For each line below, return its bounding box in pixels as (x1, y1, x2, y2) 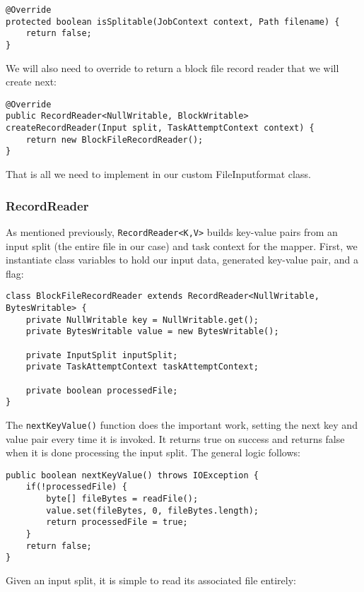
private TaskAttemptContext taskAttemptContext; (25, 362, 259, 372)
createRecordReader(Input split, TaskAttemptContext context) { (6, 123, 315, 134)
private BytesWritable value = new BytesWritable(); (25, 326, 279, 337)
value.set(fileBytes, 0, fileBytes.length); (46, 505, 259, 516)
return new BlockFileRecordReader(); (25, 134, 204, 145)
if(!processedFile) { (25, 482, 127, 492)
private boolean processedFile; (25, 385, 178, 396)
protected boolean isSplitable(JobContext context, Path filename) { (6, 16, 340, 27)
